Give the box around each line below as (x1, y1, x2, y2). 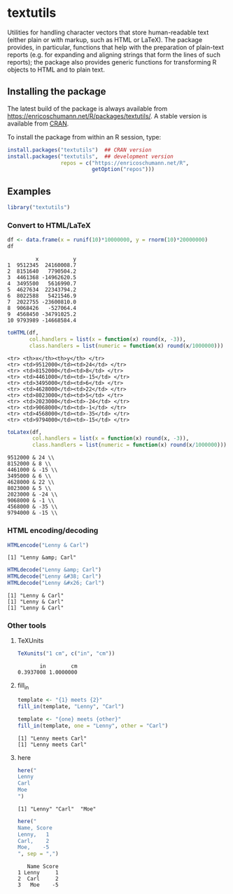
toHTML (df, (7, 329, 39, 336)
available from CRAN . (7, 119, 69, 128)
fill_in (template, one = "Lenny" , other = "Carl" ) (17, 722, 169, 729)
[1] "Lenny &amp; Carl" (7, 554, 77, 562)
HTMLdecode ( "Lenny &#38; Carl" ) (7, 573, 101, 580)
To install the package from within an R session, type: (7, 133, 162, 141)
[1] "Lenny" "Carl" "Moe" (17, 805, 97, 813)
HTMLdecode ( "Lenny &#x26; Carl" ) (7, 580, 105, 587)
